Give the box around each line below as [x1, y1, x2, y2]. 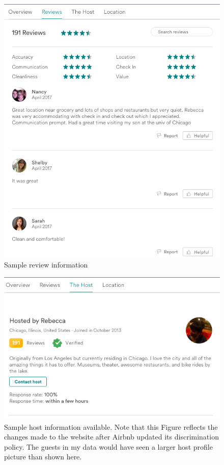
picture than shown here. [4, 451, 82, 462]
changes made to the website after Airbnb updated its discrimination [4, 431, 219, 442]
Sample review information [4, 259, 88, 270]
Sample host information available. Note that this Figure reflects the [4, 421, 218, 432]
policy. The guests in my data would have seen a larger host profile [4, 441, 213, 452]
